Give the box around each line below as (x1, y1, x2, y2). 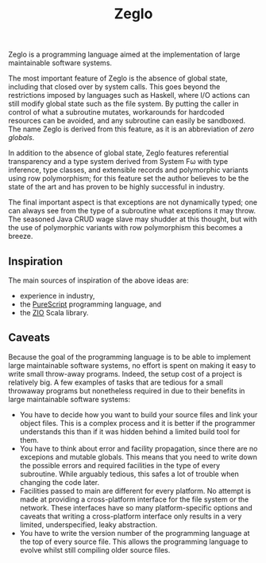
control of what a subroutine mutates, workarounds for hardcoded (8, 108, 225, 117)
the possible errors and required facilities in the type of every (19, 460, 221, 470)
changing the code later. (19, 477, 100, 487)
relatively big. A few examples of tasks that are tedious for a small (8, 377, 224, 387)
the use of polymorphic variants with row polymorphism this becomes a (8, 223, 244, 233)
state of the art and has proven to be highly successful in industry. (8, 182, 226, 192)
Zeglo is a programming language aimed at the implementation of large (8, 49, 241, 60)
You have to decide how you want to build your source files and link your (19, 409, 258, 419)
